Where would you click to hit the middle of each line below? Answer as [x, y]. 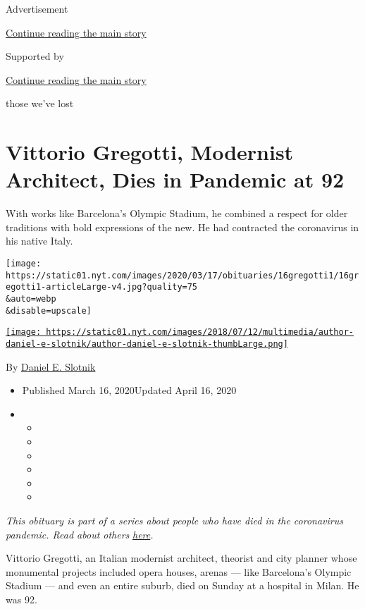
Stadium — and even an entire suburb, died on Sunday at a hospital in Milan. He [182, 585]
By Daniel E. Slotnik [51, 366]
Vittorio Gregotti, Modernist [150, 152]
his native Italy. [39, 241]
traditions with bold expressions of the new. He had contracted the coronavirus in [182, 227]
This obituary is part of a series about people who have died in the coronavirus [174, 520]
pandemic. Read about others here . [80, 534]
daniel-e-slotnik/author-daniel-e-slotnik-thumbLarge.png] [147, 344]
